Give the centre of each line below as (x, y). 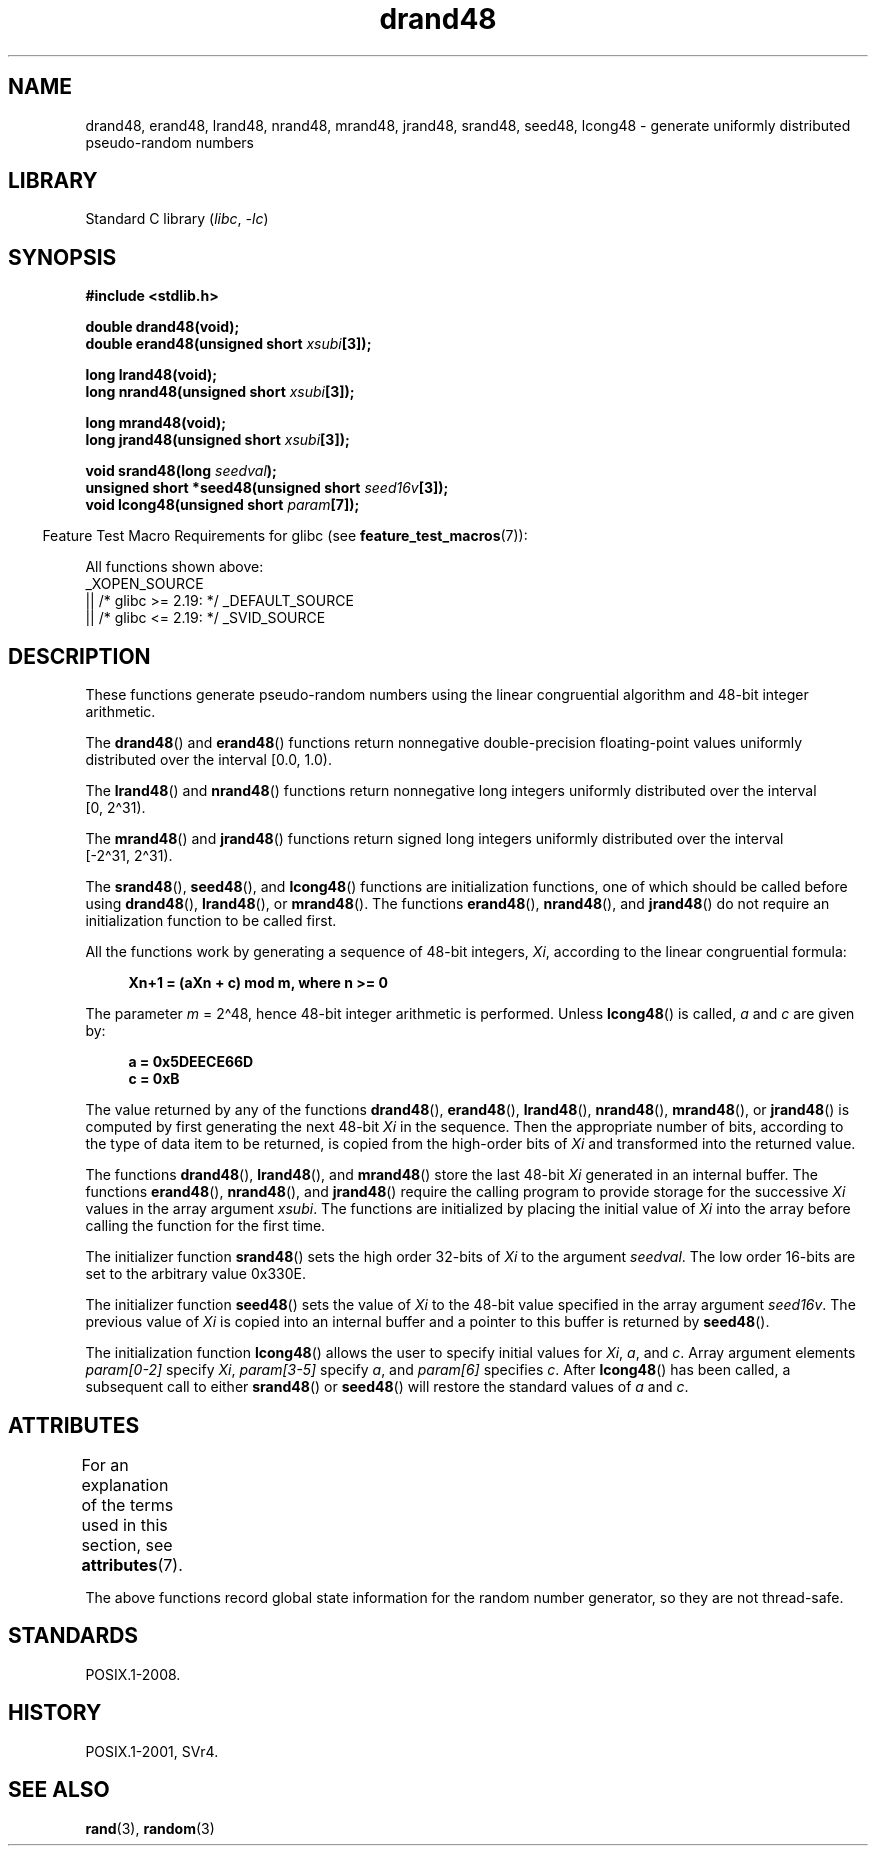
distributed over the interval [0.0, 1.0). (208, 760)
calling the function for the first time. (205, 1226)
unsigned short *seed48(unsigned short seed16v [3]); (267, 488)
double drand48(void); (162, 327)
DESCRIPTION (79, 656)
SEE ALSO (59, 1790)
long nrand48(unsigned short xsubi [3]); (220, 392)
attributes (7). (132, 1564)
